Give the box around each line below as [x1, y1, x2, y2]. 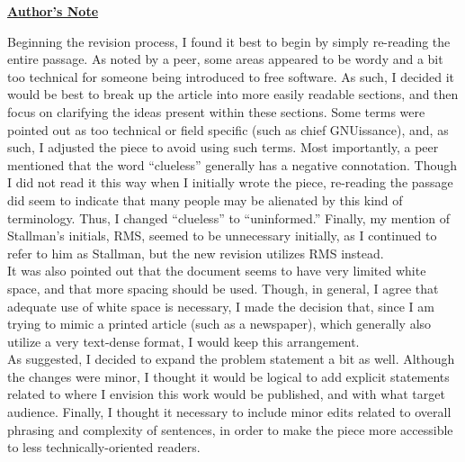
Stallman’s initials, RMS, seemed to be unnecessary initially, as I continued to [7, 226, 437, 245]
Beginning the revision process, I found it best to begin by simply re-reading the [7, 32, 451, 50]
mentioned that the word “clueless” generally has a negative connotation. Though [7, 155, 458, 174]
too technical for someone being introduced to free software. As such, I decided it [7, 67, 455, 86]
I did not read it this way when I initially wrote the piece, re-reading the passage [7, 173, 453, 192]
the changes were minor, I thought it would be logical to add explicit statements [7, 367, 450, 385]
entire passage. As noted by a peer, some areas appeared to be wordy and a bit [7, 50, 443, 68]
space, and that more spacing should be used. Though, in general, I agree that [7, 278, 439, 297]
